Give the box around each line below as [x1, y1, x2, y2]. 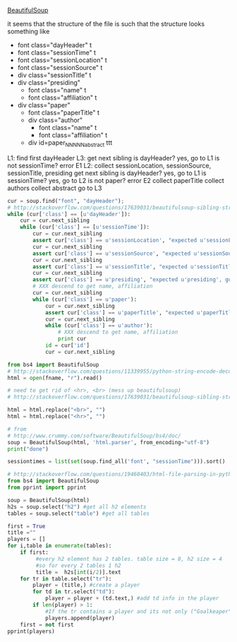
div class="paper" [17, 101, 71, 109]
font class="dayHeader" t [17, 41, 92, 49]
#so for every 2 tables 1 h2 [35, 561, 121, 569]
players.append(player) [44, 614, 115, 622]
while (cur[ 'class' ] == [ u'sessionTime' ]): [20, 224, 150, 231]
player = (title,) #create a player [32, 582, 140, 589]
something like [7, 28, 50, 35]
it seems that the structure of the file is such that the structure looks [7, 20, 205, 28]
